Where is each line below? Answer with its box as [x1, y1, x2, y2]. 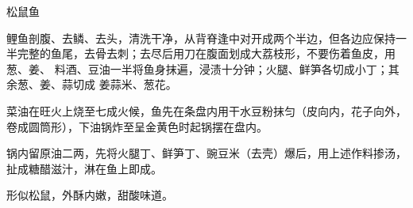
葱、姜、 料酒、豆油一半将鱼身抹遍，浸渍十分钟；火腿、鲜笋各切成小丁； [6, 60, 388, 77]
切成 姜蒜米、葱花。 [72, 76, 177, 93]
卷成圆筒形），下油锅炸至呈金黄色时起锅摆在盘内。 [6, 118, 268, 134]
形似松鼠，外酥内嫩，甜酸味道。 [6, 187, 173, 203]
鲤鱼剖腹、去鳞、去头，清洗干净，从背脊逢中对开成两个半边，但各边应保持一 [6, 29, 407, 46]
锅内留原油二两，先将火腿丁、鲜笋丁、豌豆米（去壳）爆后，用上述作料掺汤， [6, 145, 407, 161]
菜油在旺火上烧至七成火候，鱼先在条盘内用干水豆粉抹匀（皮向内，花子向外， [6, 102, 407, 119]
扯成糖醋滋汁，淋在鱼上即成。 [6, 160, 162, 176]
